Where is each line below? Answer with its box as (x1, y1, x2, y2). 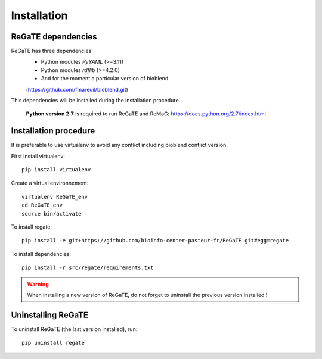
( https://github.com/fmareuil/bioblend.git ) (26, 86, 128, 93)
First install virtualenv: (11, 152, 66, 160)
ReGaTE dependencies (11, 32, 97, 42)
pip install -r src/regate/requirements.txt (21, 264, 154, 271)
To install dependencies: (11, 250, 72, 257)
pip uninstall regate (21, 339, 85, 346)
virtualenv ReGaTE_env (21, 193, 88, 200)
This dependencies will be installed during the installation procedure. (11, 97, 181, 104)
